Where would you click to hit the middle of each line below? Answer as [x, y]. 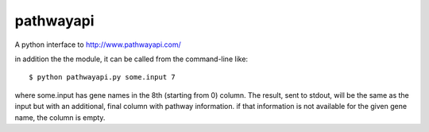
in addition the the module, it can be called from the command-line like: [131, 59]
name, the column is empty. [60, 117]
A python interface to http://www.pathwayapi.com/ [98, 45]
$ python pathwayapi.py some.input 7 [102, 77]
